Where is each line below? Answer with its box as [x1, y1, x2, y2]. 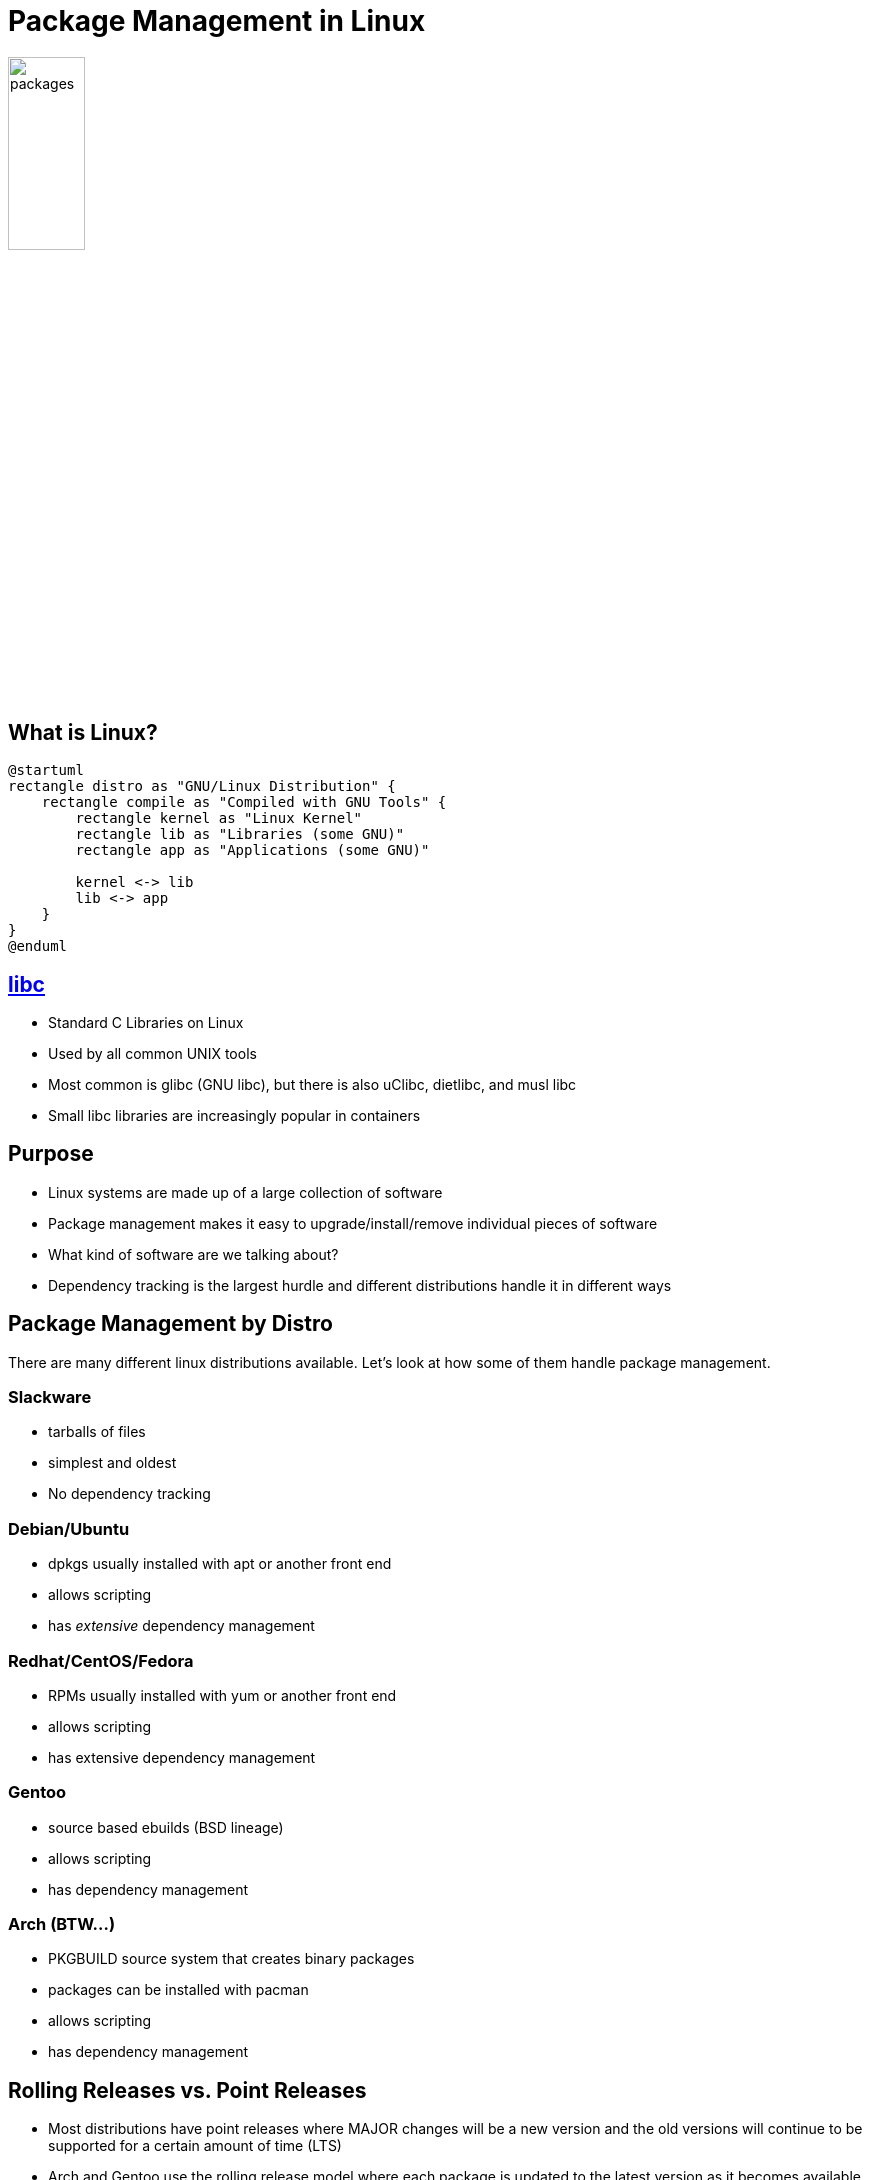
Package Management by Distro [8, 1311, 333, 1337]
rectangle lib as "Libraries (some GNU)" [75, 826, 405, 843]
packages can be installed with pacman [48, 1981, 309, 1999]
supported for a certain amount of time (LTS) [48, 2137, 342, 2155]
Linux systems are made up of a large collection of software [48, 1183, 443, 1201]
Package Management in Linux [8, 4, 426, 38]
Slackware [8, 1387, 92, 1408]
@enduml [8, 938, 68, 955]
